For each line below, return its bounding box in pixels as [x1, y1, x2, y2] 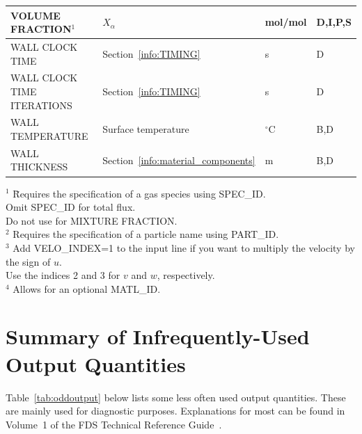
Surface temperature [102, 122, 189, 136]
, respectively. [157, 268, 215, 282]
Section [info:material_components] [102, 152, 255, 167]
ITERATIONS [10, 97, 72, 112]
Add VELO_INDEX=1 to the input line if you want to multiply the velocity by [13, 240, 355, 255]
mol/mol [265, 15, 307, 29]
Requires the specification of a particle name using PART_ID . [13, 227, 279, 241]
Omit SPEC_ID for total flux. [6, 200, 136, 214]
